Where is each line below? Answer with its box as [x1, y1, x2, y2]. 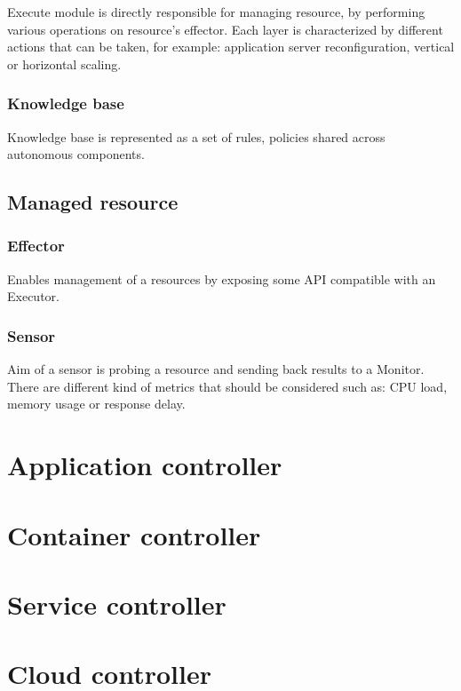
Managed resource [7, 188, 179, 216]
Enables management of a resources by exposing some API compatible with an [7, 269, 436, 288]
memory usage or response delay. [7, 394, 186, 413]
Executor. [7, 287, 60, 306]
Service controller [7, 585, 227, 622]
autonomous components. [7, 145, 145, 163]
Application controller [7, 447, 282, 483]
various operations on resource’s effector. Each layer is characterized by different [7, 20, 443, 38]
